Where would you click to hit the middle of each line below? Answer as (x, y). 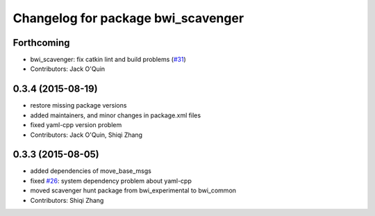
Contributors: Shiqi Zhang (67, 200)
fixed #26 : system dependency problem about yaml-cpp (111, 181)
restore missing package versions (78, 106)
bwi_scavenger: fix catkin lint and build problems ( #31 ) (108, 60)
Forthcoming (41, 43)
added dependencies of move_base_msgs (91, 171)
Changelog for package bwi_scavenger (128, 18)
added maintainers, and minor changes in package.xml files (116, 115)
